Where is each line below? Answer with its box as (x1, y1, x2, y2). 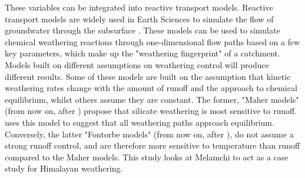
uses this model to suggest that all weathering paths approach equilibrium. (5, 116, 274, 128)
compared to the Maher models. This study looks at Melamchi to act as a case (5, 150, 289, 163)
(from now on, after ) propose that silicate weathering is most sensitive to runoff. (5, 105, 297, 117)
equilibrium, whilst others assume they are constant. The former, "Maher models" (5, 93, 299, 105)
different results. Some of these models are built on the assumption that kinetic (5, 70, 291, 82)
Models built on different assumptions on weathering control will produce (5, 58, 269, 70)
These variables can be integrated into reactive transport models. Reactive (5, 1, 273, 13)
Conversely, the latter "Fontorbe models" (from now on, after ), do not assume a (5, 127, 294, 140)
